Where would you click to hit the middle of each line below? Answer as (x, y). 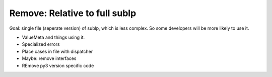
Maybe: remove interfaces (49, 58)
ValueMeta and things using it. (53, 37)
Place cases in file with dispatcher (57, 51)
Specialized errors (41, 44)
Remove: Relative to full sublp (73, 13)
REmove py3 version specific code (58, 65)
